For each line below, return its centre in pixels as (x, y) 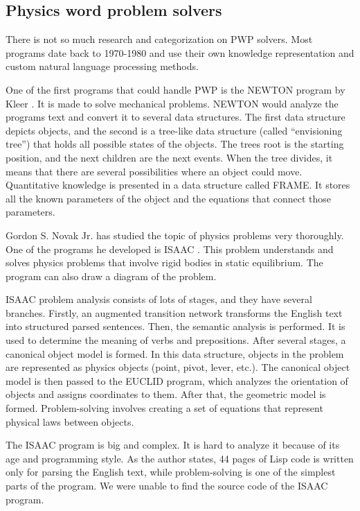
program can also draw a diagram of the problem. (111, 276)
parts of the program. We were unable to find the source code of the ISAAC (167, 486)
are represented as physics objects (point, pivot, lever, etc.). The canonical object (178, 367)
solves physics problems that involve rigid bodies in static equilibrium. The (164, 262)
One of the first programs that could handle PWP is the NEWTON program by (175, 89)
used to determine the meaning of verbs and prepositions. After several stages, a (176, 340)
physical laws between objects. (70, 421)
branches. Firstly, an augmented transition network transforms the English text (174, 312)
